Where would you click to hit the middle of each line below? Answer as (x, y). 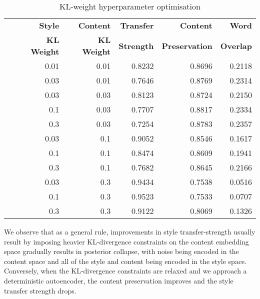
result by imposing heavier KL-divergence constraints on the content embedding (126, 241)
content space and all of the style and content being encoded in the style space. (125, 261)
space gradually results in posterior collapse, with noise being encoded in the (121, 251)
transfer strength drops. (40, 290)
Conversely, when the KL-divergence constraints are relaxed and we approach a (125, 271)
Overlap (236, 45)
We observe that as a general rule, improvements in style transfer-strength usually (130, 231)
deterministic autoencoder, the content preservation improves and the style (119, 280)
